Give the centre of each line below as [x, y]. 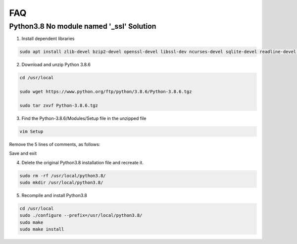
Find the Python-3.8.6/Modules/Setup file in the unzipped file [84, 118]
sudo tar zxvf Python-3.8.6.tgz [59, 105]
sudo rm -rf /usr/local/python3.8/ [63, 175]
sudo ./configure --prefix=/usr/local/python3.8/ [81, 216]
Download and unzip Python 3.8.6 [56, 65]
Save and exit [23, 153]
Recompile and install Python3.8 [54, 195]
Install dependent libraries [48, 39]
